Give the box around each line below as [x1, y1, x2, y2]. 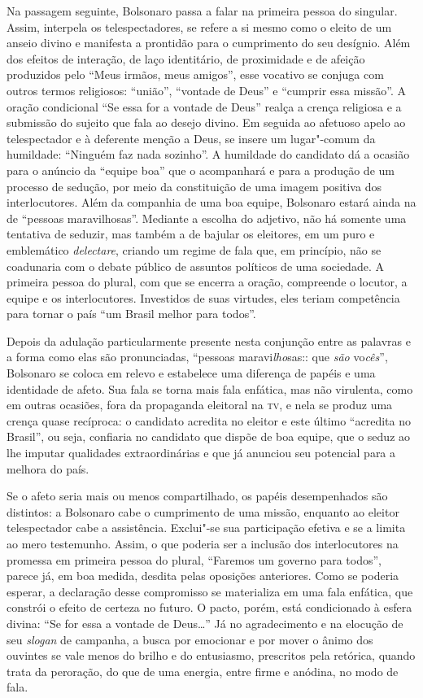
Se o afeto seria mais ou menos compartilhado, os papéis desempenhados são [7, 487, 388, 504]
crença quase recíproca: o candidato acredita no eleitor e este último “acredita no [7, 412, 411, 429]
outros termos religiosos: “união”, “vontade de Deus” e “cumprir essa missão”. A [7, 81, 407, 98]
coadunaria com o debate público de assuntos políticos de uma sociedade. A [7, 257, 384, 274]
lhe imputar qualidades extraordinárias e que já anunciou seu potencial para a [7, 444, 396, 461]
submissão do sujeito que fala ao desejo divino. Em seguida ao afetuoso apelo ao [7, 114, 406, 131]
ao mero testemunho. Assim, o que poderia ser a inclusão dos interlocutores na [7, 535, 399, 552]
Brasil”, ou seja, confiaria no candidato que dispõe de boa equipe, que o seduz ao [7, 428, 411, 445]
